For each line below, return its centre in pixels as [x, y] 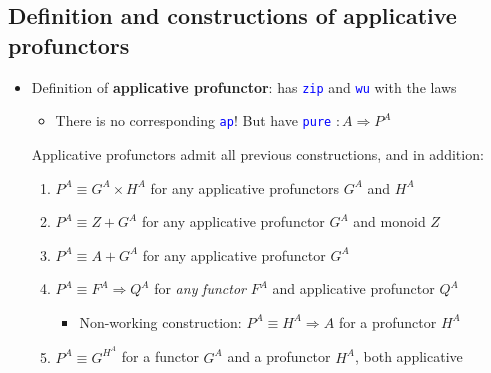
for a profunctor [387, 321]
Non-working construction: [160, 321]
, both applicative [409, 356]
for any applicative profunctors [245, 187]
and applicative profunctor [353, 288]
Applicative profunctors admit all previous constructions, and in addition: [257, 153]
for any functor [200, 288]
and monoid [389, 221]
